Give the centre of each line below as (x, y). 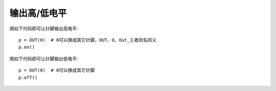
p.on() (27, 47)
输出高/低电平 (38, 13)
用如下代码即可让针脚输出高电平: (44, 28)
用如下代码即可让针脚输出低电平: (44, 58)
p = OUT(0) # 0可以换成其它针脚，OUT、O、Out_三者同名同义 (88, 40)
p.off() (28, 77)
